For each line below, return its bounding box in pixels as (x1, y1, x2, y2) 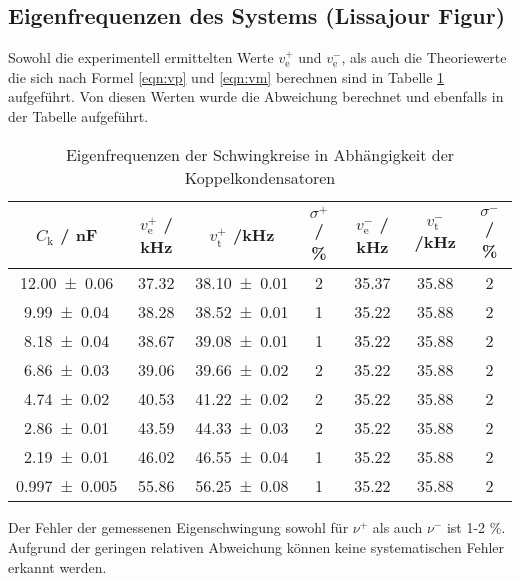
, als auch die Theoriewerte (341, 47, 507, 68)
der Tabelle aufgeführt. (8, 105, 149, 126)
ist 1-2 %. (446, 517, 506, 538)
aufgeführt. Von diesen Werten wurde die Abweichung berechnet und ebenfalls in (8, 86, 504, 107)
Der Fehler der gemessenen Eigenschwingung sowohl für (8, 517, 349, 538)
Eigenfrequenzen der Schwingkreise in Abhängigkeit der (65, 142, 455, 166)
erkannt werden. (8, 556, 107, 577)
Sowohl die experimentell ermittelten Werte (8, 47, 274, 68)
